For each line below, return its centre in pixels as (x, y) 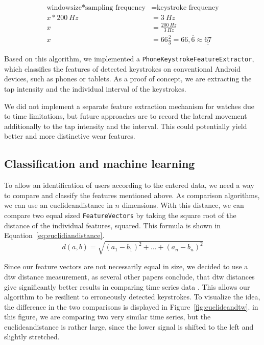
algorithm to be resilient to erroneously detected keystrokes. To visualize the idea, (132, 297)
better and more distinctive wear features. (70, 136)
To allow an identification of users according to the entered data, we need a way (129, 185)
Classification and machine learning (100, 164)
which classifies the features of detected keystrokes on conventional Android (122, 68)
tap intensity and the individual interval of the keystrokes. (95, 88)
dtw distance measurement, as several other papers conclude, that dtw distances (129, 276)
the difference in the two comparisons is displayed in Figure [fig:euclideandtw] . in (131, 306)
